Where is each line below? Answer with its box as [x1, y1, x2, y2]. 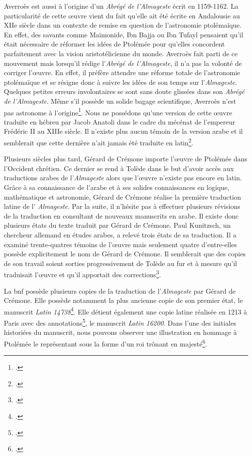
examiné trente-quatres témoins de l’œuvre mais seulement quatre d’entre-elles [4, 239, 237, 249]
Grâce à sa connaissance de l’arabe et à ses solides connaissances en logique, [4, 182, 230, 192]
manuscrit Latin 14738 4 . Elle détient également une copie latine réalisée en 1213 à [4, 305, 247, 316]
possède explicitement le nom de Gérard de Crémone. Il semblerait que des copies [4, 249, 246, 259]
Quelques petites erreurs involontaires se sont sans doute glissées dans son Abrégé [4, 86, 245, 96]
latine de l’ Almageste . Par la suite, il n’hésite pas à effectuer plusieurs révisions [4, 201, 240, 211]
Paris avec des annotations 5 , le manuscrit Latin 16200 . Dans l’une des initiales [4, 316, 236, 328]
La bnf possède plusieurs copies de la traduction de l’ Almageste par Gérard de [4, 285, 236, 296]
